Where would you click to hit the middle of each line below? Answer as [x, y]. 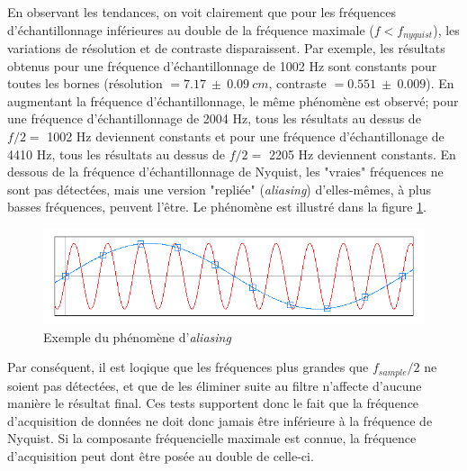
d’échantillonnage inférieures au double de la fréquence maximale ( [191, 29]
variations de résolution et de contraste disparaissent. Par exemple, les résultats [226, 48]
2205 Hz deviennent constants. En [362, 154]
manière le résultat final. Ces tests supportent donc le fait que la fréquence [213, 403]
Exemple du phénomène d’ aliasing [137, 336]
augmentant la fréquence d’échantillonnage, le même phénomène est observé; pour [233, 100]
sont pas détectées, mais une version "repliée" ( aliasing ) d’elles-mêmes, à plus [220, 189]
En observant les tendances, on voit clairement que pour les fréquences [202, 12]
